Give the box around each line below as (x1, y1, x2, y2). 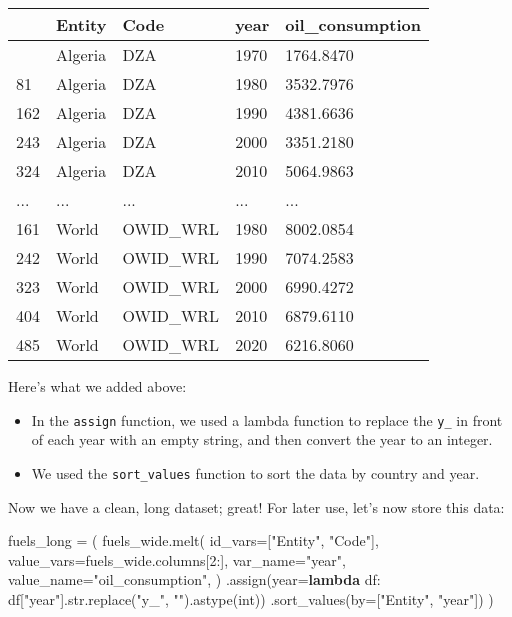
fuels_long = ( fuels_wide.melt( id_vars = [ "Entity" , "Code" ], (8, 530, 379, 551)
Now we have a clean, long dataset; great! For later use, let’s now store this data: (8, 496, 505, 517)
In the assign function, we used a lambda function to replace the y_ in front (31, 409, 503, 430)
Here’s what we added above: (8, 376, 187, 396)
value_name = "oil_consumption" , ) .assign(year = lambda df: (8, 569, 381, 590)
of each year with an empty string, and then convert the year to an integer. (31, 429, 493, 450)
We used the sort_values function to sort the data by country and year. (31, 462, 480, 483)
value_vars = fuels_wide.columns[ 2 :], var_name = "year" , (8, 549, 346, 570)
